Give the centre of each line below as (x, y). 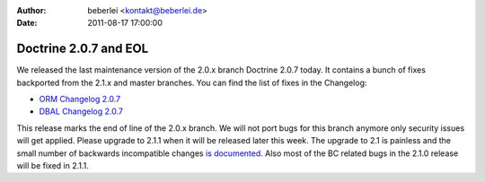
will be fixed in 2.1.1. (53, 166)
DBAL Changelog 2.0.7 (81, 111)
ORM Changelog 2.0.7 (80, 100)
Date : (27, 23)
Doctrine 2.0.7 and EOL (83, 49)
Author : (31, 10)
